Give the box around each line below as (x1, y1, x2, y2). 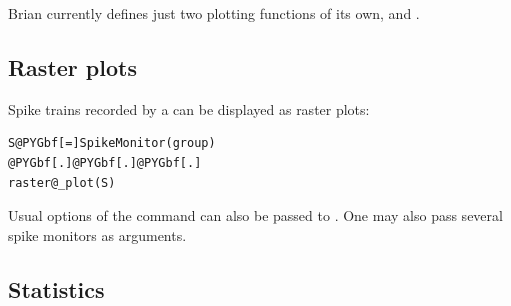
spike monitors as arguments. (8, 224, 187, 245)
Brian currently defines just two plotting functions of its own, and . (8, 3, 420, 23)
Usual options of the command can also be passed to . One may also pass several (8, 205, 503, 226)
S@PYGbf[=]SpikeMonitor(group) (8, 136, 216, 151)
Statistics (8, 273, 105, 304)
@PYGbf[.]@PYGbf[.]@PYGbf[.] (8, 155, 202, 170)
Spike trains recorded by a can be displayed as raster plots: (8, 98, 370, 119)
